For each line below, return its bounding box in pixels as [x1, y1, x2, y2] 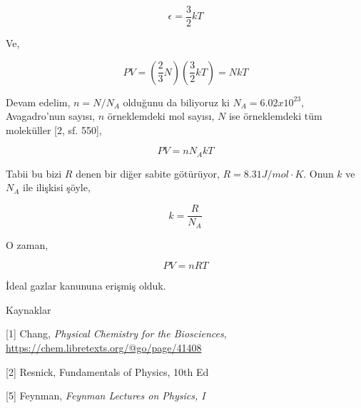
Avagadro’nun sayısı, [6, 108, 96, 123]
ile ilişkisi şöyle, [23, 180, 91, 195]
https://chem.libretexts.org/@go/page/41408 [6, 340, 202, 355]
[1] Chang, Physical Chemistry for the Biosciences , [6, 326, 227, 341]
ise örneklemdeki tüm [228, 108, 322, 123]
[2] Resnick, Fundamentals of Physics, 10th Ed [6, 364, 209, 379]
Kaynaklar [6, 302, 51, 317]
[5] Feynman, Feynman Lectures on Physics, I [6, 388, 205, 403]
